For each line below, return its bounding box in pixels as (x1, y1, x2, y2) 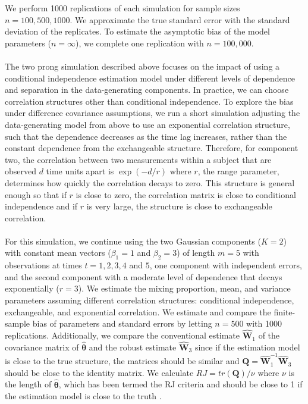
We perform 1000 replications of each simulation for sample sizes (5, 2, 240, 14)
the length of (5, 378, 52, 390)
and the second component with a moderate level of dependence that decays (5, 270, 282, 283)
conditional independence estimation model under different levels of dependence (5, 71, 295, 84)
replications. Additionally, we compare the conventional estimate (5, 329, 240, 342)
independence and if (5, 200, 78, 212)
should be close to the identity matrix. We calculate (5, 366, 194, 378)
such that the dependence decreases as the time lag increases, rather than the (5, 130, 287, 142)
